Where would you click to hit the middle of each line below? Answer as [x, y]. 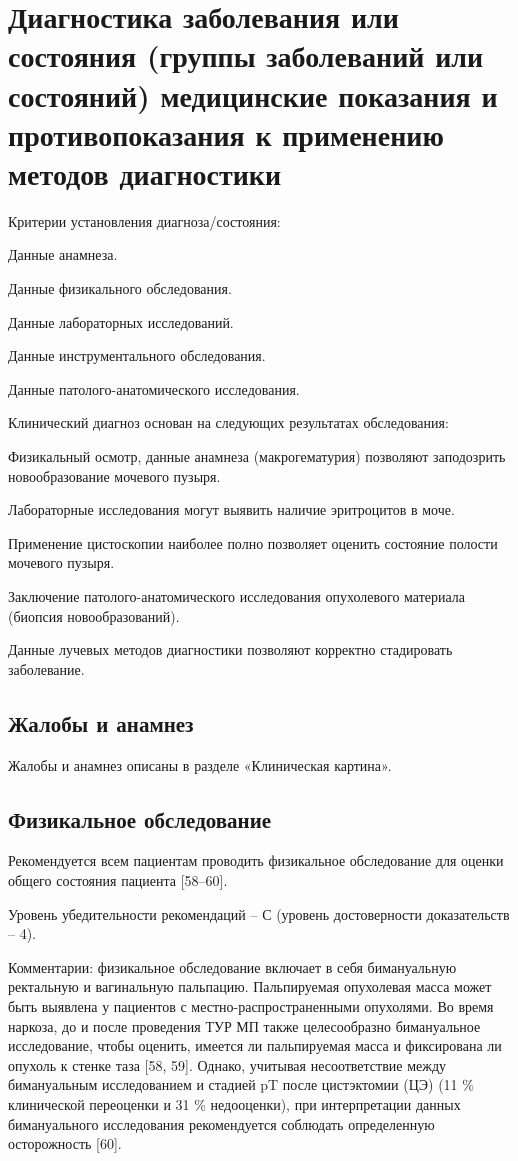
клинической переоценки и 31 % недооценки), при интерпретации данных [234, 1103]
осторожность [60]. [65, 1143]
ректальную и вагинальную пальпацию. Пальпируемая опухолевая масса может [250, 986]
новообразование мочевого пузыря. [114, 475]
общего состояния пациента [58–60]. [118, 879]
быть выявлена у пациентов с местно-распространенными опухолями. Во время [251, 1005]
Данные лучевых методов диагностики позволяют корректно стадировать [230, 649]
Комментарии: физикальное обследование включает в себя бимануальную [232, 966]
